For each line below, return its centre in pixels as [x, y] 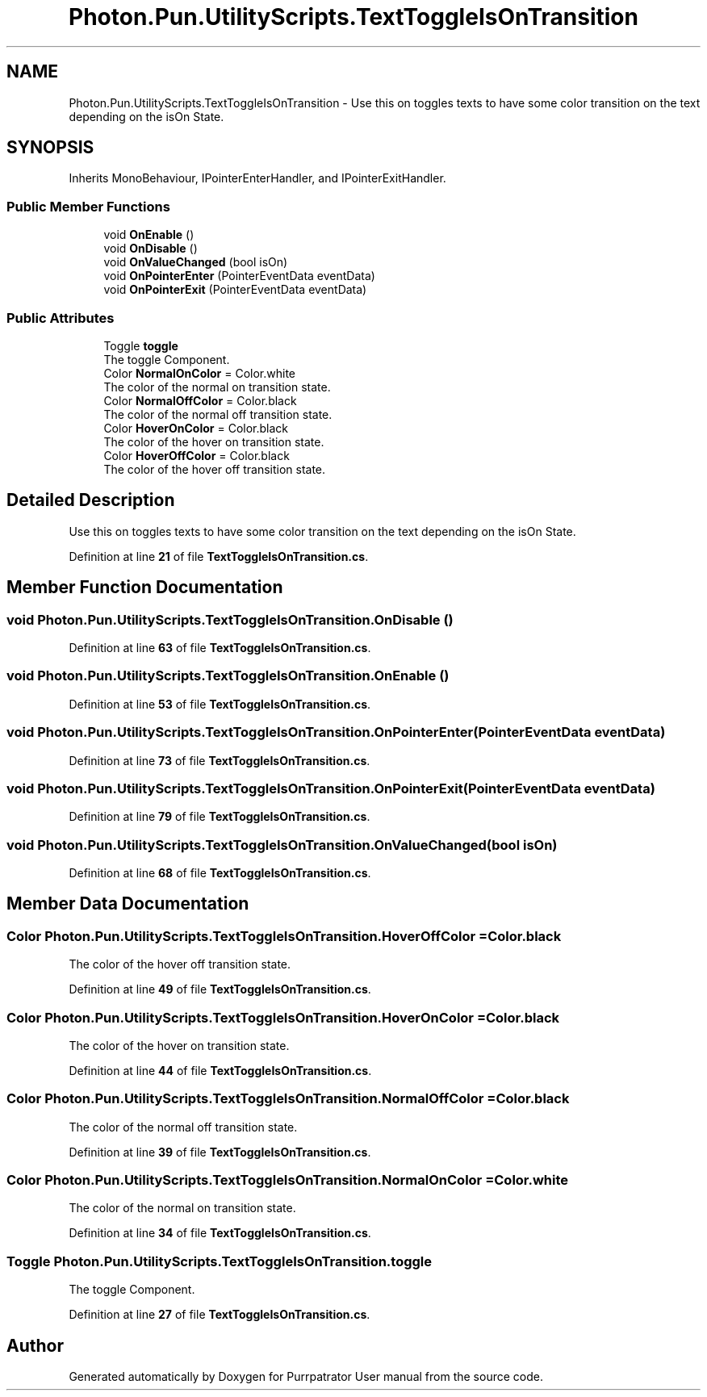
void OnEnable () [149, 235]
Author [35, 1345]
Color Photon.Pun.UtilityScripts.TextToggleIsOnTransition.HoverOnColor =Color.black [283, 1017]
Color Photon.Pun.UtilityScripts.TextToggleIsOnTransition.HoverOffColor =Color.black [284, 936]
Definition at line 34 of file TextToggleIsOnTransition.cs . [220, 1233]
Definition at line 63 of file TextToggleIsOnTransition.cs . [220, 648]
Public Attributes [61, 318]
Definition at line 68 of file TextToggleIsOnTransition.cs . [220, 873]
